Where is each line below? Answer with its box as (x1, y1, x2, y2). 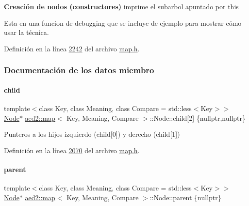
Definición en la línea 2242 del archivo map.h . (4, 43, 140, 53)
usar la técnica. (4, 27, 49, 37)
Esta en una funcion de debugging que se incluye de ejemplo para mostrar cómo (4, 17, 242, 28)
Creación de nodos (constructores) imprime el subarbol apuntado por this (4, 1, 239, 11)
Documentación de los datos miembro (4, 64, 154, 76)
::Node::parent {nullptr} (149, 192, 221, 202)
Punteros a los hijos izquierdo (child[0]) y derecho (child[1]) (4, 129, 180, 139)
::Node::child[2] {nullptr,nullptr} (149, 112, 246, 123)
